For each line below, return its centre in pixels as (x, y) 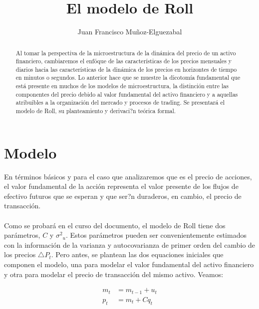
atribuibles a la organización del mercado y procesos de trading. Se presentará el (120, 102)
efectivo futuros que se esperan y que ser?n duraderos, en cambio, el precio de (123, 196)
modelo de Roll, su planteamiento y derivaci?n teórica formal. (96, 111)
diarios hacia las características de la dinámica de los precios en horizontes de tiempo (126, 69)
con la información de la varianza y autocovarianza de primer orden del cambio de (130, 244)
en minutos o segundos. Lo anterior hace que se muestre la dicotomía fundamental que (128, 77)
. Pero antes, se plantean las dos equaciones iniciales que (137, 254)
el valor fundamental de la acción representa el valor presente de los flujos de (121, 186)
